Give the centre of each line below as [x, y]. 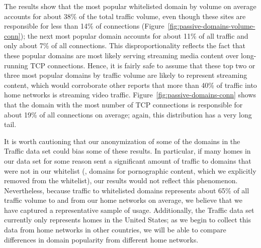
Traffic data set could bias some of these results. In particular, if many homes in [127, 151]
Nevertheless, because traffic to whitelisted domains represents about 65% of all [127, 190]
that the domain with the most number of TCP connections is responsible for [123, 104]
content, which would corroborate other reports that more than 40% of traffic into [130, 85]
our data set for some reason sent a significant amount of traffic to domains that [128, 160]
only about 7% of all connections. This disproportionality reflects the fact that [125, 45]
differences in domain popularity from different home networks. [101, 239]
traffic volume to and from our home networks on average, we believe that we [123, 200]
